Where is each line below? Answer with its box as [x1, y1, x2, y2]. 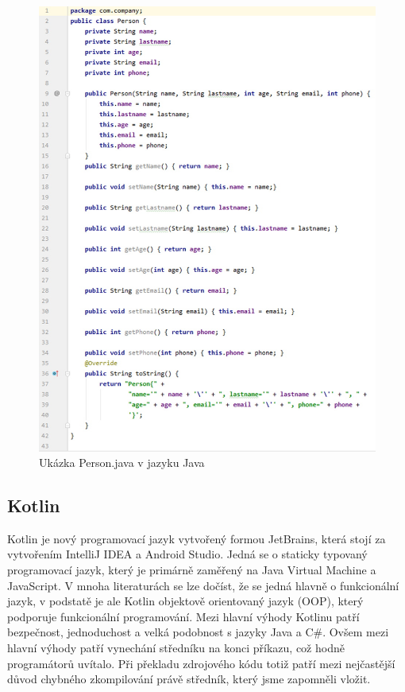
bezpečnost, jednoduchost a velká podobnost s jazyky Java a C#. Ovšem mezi [7, 624, 389, 640]
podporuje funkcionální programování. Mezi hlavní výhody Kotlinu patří [7, 608, 360, 624]
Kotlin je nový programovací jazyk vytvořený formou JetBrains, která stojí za [7, 530, 386, 546]
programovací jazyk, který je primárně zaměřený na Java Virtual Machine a [7, 562, 376, 578]
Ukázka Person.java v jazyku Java [39, 454, 205, 471]
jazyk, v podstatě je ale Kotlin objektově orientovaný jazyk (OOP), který [7, 593, 364, 609]
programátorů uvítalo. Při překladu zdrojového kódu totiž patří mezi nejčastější [7, 655, 395, 671]
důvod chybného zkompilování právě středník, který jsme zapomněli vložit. [7, 671, 371, 687]
